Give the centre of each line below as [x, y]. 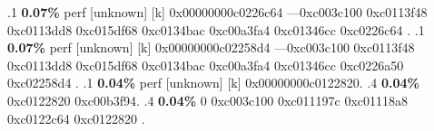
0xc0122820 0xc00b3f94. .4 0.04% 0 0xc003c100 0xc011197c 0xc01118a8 [207, 100]
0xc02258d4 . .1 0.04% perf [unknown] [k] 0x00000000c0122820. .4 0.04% [213, 83]
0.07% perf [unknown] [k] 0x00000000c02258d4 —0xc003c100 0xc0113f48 [211, 47]
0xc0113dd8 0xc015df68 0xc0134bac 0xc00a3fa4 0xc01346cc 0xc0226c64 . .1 [216, 29]
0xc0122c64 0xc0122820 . [76, 118]
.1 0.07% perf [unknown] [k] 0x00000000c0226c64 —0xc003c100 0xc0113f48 [217, 12]
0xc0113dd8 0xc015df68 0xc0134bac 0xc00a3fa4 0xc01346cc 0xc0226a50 [206, 65]
